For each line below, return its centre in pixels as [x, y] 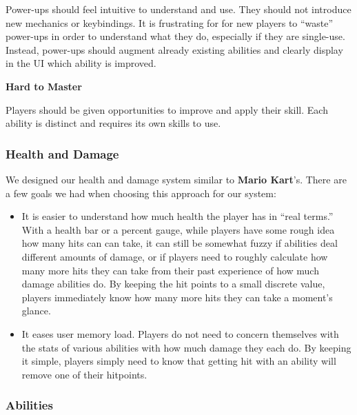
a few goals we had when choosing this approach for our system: [141, 193]
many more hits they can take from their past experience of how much [170, 270]
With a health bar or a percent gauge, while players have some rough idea [178, 229]
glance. [36, 311]
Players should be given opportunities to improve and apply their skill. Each [167, 109]
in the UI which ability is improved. [81, 63]
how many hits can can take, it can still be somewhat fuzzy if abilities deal [180, 243]
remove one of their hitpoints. [84, 374]
